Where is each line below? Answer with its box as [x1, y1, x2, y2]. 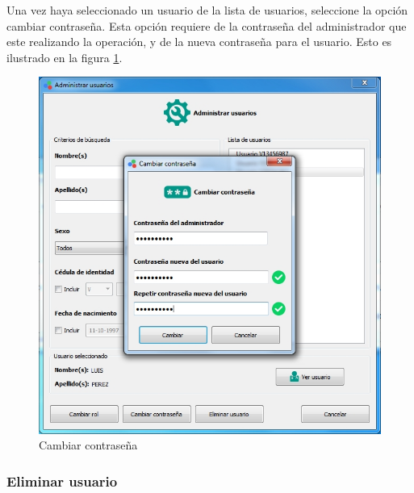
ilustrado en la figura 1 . [6, 48, 123, 65]
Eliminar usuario [6, 471, 118, 491]
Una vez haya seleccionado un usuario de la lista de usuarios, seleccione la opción [6, 2, 408, 18]
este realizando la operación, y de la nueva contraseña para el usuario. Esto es [6, 33, 392, 50]
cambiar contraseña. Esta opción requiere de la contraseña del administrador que [6, 17, 407, 34]
